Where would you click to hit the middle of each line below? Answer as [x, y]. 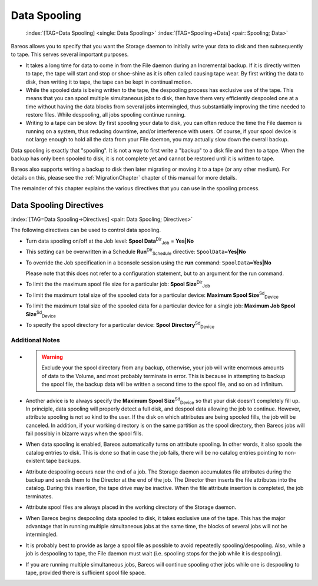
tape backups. [64, 461]
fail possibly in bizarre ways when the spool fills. [85, 433]
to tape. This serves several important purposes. [70, 54]
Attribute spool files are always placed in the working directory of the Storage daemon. [131, 507]
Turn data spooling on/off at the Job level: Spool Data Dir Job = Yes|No [110, 241]
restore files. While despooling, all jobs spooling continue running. [106, 115]
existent [35, 461]
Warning [52, 357]
